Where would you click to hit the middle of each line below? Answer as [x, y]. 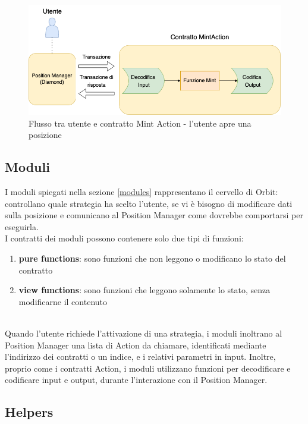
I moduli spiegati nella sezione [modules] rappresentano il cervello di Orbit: [142, 192]
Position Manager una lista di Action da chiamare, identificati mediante [136, 345]
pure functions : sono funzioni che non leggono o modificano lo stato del [152, 258]
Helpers [29, 412]
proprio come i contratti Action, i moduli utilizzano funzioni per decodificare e [148, 368]
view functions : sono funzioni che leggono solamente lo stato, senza [144, 290]
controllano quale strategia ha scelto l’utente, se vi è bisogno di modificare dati [149, 203]
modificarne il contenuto [63, 301]
